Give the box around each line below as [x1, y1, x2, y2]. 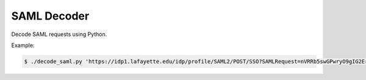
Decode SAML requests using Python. [11, 31, 107, 38]
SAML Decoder [11, 9, 90, 23]
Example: [11, 42, 35, 49]
